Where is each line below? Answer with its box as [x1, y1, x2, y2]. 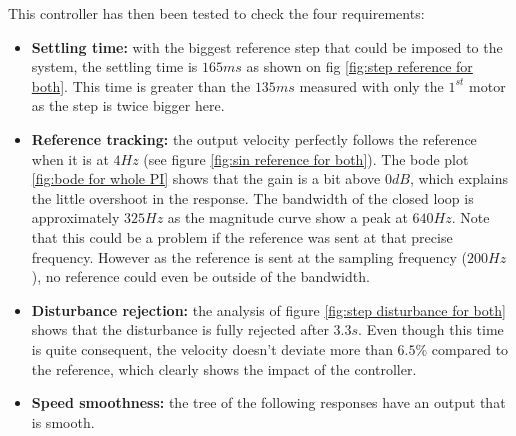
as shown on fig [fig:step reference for [246, 56, 473, 77]
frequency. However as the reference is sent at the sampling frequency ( [31, 246, 468, 267]
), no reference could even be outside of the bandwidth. [31, 266, 370, 287]
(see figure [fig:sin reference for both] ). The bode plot [143, 148, 469, 169]
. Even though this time [358, 319, 504, 340]
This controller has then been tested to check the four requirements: [8, 3, 425, 23]
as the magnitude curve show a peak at [167, 207, 408, 228]
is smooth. [31, 411, 95, 432]
